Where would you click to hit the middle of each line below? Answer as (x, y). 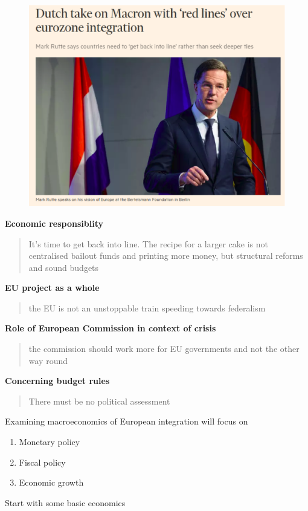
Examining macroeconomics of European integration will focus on (127, 421)
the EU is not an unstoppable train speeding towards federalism (147, 308)
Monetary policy (50, 442)
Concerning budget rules (57, 381)
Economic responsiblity (54, 223)
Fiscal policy (42, 462)
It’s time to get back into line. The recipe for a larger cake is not (148, 243)
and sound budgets (64, 267)
